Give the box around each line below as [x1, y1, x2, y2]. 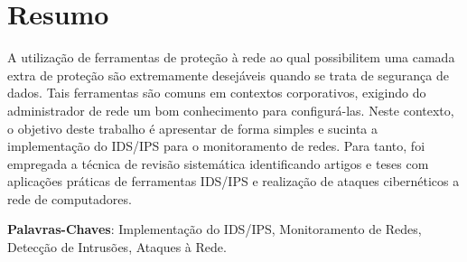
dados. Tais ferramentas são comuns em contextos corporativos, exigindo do [7, 83, 426, 102]
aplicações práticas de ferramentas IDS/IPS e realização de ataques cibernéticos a [7, 172, 460, 191]
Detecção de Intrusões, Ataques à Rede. [7, 238, 227, 257]
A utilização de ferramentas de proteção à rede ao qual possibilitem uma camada [7, 48, 455, 67]
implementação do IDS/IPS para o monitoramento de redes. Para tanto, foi [7, 136, 425, 155]
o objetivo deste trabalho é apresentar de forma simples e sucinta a [7, 118, 378, 137]
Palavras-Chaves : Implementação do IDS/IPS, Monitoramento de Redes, [7, 220, 422, 239]
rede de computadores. [7, 189, 132, 208]
